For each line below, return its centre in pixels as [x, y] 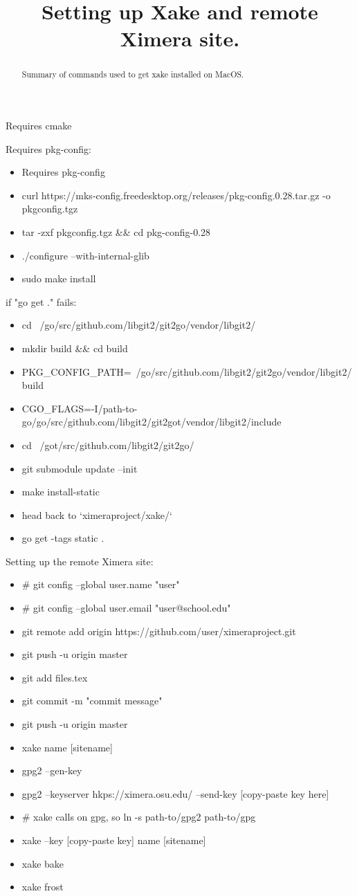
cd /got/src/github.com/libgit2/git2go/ [108, 445]
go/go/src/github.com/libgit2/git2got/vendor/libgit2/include [152, 422]
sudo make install [59, 278]
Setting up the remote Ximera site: [80, 561]
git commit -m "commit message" [92, 701]
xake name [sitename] [67, 747]
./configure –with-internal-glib [85, 255]
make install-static [61, 492]
